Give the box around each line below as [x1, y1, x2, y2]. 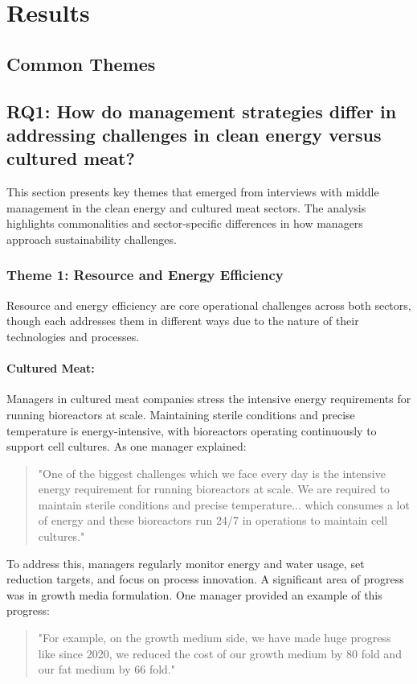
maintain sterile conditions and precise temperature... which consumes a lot [38, 496, 410, 513]
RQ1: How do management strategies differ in [6, 98, 397, 123]
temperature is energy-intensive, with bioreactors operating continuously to [6, 422, 377, 439]
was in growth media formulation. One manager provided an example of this [6, 586, 382, 603]
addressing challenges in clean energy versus [6, 122, 382, 146]
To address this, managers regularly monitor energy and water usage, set [6, 554, 365, 571]
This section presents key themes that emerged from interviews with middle [6, 183, 379, 200]
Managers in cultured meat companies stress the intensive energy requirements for [6, 390, 411, 407]
